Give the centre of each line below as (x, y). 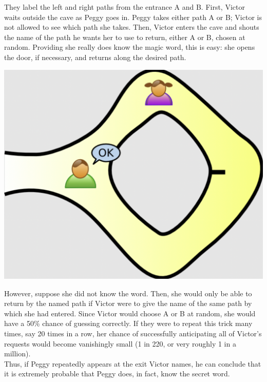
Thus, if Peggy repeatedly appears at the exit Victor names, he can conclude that (133, 363)
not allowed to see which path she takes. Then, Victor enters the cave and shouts (132, 27)
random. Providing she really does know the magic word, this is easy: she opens (130, 47)
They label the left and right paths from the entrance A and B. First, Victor (125, 7)
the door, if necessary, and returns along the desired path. (95, 57)
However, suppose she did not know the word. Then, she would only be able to (128, 293)
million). (17, 354)
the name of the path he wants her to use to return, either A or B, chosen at (125, 37)
